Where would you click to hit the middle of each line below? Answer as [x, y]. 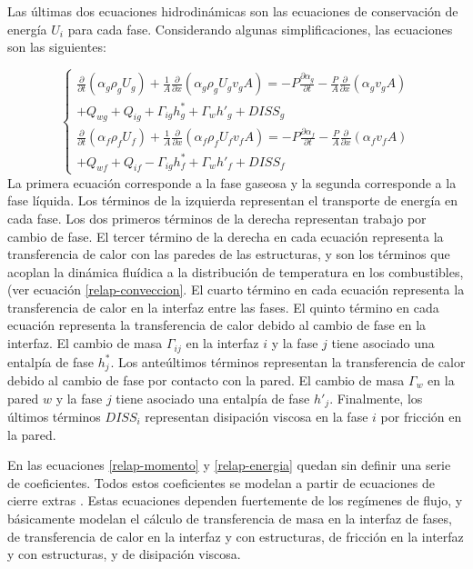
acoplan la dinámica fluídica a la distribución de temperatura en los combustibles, [236, 271]
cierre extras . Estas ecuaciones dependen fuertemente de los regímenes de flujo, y [235, 500]
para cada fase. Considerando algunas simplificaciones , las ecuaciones [260, 29]
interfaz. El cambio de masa [85, 343]
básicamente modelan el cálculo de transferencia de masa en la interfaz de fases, [230, 518]
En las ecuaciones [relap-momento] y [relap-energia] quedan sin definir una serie [229, 465]
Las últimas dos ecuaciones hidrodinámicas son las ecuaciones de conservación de [233, 11]
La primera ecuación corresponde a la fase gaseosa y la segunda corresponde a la [232, 182]
